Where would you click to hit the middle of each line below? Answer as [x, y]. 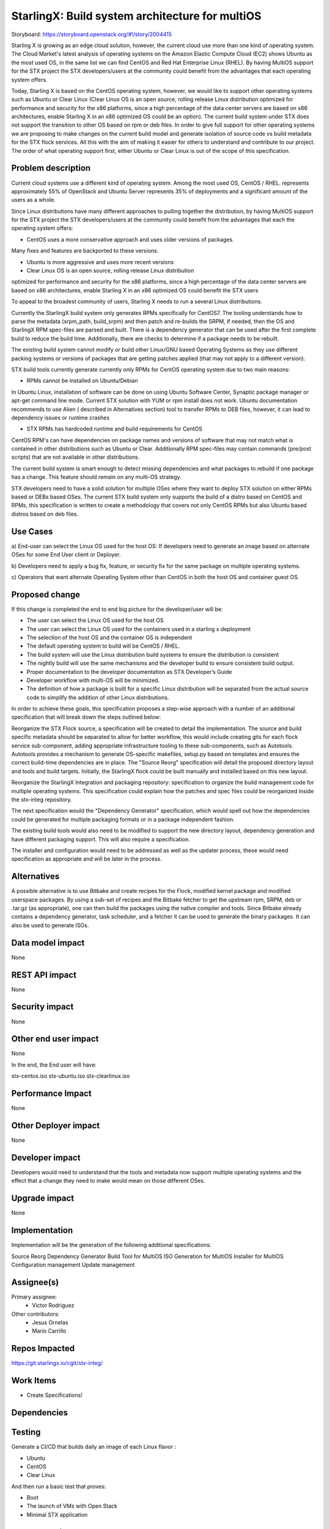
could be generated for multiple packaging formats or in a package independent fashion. [123, 819]
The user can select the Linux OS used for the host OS [95, 620]
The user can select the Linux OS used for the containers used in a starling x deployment [138, 629]
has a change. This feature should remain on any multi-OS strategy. [96, 477]
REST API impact [44, 975]
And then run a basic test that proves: [59, 1486]
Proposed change [46, 594]
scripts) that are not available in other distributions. [75, 457]
